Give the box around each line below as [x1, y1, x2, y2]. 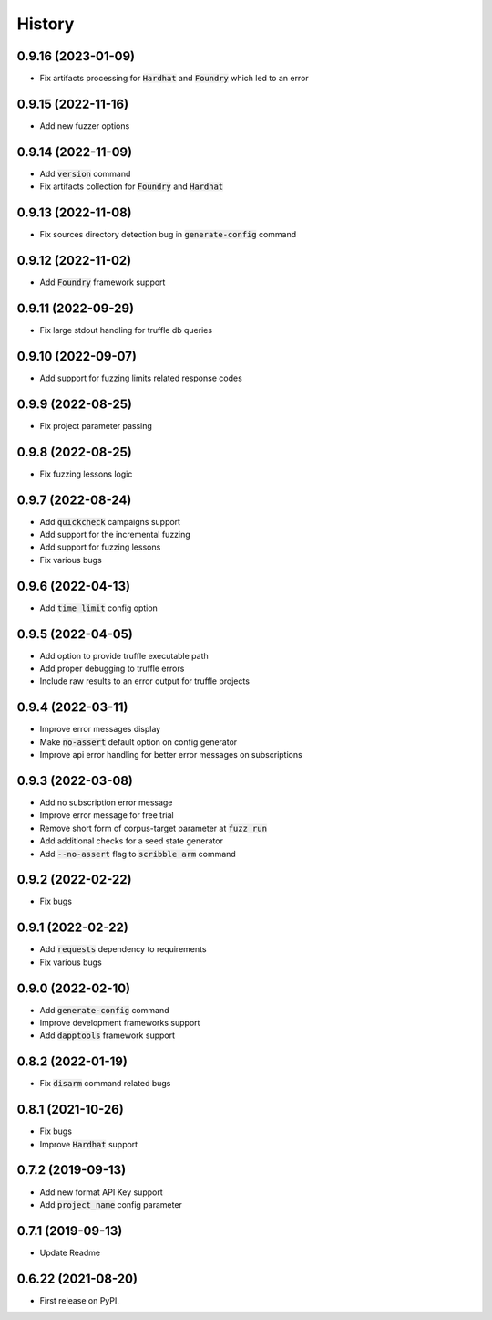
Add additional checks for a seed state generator [39, 835, 223, 846]
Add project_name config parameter [39, 1199, 182, 1210]
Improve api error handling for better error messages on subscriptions [39, 749, 302, 760]
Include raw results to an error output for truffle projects [39, 676, 251, 686]
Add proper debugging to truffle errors [39, 663, 185, 674]
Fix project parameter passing [39, 420, 152, 431]
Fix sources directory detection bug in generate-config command [39, 229, 297, 240]
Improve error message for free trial [39, 810, 174, 821]
